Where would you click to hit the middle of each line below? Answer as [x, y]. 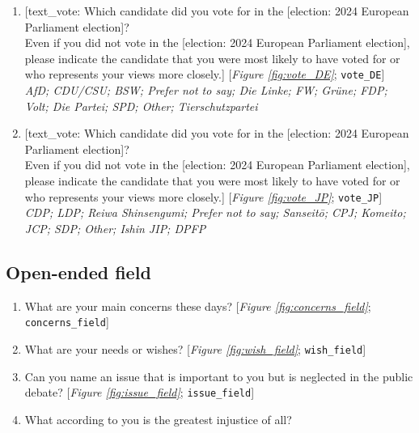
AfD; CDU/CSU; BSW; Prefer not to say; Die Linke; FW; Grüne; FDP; [206, 90]
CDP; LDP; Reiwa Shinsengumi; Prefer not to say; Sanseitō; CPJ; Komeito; [215, 212]
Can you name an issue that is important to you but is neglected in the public [219, 376]
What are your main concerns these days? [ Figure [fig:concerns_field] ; [198, 306]
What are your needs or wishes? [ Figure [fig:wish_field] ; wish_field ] [195, 348]
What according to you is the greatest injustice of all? [158, 419]
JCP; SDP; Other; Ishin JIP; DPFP [115, 228]
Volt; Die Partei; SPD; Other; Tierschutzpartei [141, 106]
